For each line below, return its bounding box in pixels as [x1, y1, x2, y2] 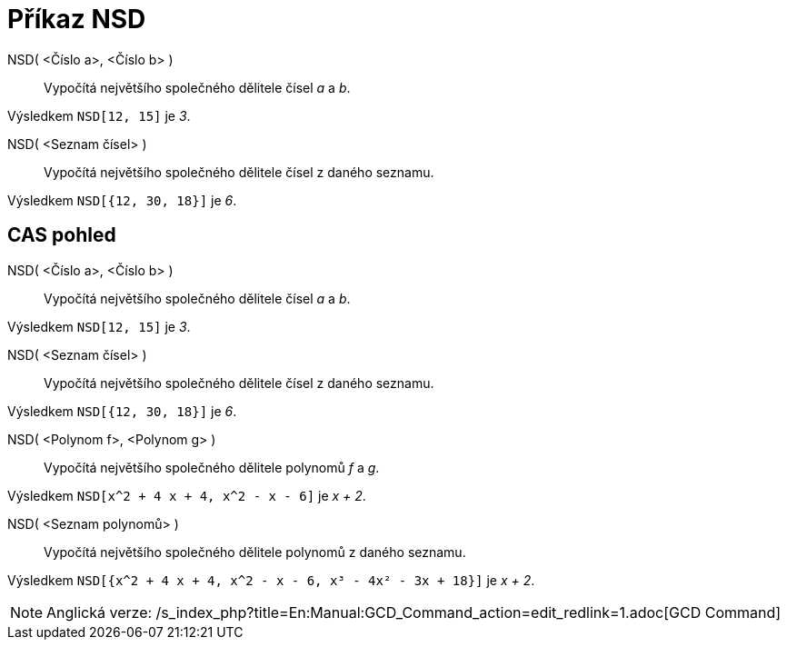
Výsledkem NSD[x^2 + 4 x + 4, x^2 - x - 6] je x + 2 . [7, 487, 366, 503]
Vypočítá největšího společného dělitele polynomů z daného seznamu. [44, 543, 466, 560]
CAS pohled [7, 224, 116, 247]
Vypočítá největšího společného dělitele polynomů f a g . [44, 459, 380, 475]
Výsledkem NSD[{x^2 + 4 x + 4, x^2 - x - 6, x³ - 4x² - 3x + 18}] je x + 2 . [7, 572, 535, 588]
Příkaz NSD [7, 4, 146, 35]
